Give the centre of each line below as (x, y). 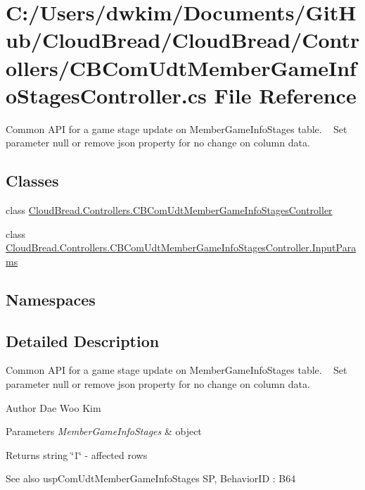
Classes (32, 181)
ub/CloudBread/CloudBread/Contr (183, 40)
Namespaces (51, 299)
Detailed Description (83, 340)
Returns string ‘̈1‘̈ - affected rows (77, 454)
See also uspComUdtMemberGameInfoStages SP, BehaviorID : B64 (151, 478)
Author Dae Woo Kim (53, 407)
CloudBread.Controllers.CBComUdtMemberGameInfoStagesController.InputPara (181, 247)
